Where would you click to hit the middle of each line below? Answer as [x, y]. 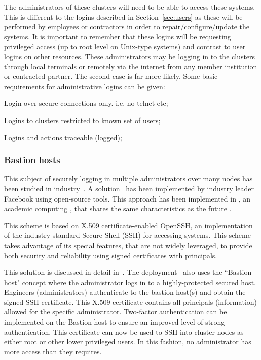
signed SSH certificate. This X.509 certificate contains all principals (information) [131, 302]
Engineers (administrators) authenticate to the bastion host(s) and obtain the [125, 292]
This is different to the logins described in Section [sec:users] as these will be [123, 16]
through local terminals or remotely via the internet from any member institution [131, 66]
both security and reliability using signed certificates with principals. [111, 255]
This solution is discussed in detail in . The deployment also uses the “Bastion [128, 272]
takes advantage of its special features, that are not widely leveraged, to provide [128, 245]
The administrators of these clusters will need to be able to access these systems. [130, 7]
